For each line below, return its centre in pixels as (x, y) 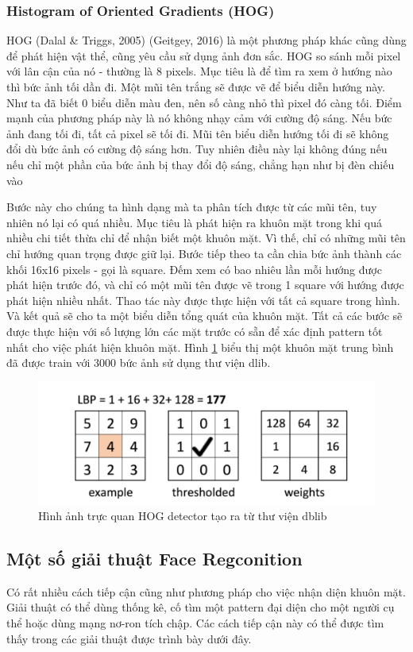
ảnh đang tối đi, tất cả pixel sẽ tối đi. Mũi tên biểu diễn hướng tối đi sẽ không (198, 133)
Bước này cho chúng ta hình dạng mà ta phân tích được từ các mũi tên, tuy (192, 207)
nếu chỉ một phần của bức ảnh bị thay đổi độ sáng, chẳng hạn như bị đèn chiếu (201, 164)
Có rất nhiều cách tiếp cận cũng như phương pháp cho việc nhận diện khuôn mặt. (206, 591)
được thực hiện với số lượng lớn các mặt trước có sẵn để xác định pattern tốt (195, 331)
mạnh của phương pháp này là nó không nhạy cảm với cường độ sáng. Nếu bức (199, 118)
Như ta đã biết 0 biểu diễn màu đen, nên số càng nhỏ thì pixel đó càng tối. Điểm (204, 102)
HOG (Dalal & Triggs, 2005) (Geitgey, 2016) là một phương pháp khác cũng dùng (206, 40)
